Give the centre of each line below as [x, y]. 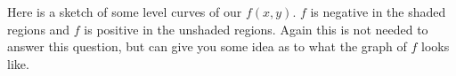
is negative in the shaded [378, 11]
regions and [39, 29]
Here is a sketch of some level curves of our [125, 11]
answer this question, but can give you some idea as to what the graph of [207, 46]
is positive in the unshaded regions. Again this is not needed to [256, 29]
